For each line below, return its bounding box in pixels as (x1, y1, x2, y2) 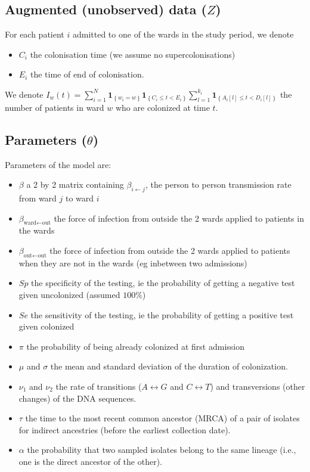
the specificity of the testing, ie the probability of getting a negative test (31, 277, 295, 289)
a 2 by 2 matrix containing (26, 178, 124, 191)
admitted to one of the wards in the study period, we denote (72, 28, 294, 41)
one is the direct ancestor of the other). (18, 455, 162, 467)
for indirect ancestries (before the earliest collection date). (18, 423, 231, 436)
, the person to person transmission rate (145, 178, 292, 191)
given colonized (18, 320, 75, 333)
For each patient (5, 28, 64, 41)
